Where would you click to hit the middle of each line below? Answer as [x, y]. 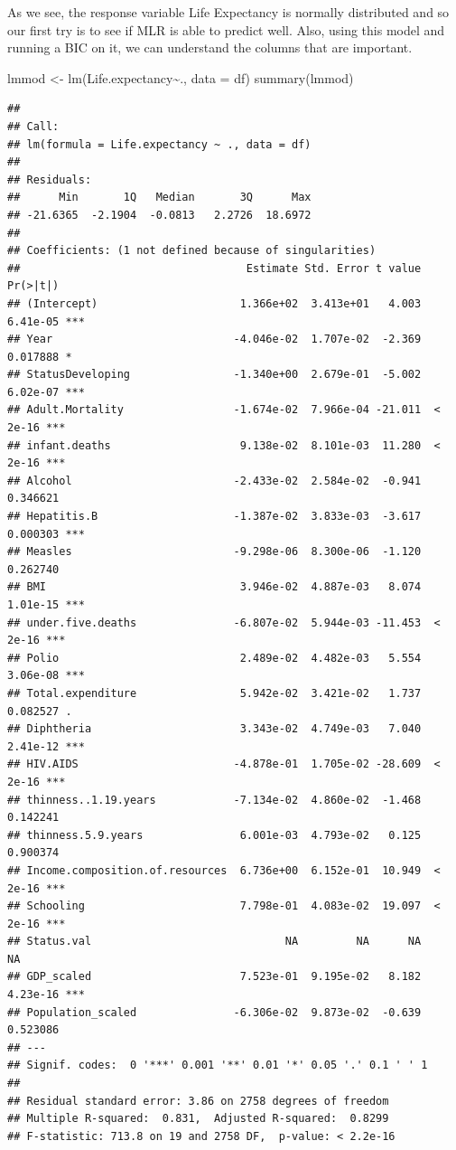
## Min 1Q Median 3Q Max [159, 198]
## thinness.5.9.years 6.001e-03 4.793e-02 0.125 [214, 835]
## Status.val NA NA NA [214, 942]
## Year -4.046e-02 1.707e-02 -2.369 [214, 339]
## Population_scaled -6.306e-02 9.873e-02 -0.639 [214, 1012]
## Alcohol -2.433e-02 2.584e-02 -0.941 [214, 481]
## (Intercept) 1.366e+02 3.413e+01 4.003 [214, 303]
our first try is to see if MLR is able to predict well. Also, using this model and [226, 29]
